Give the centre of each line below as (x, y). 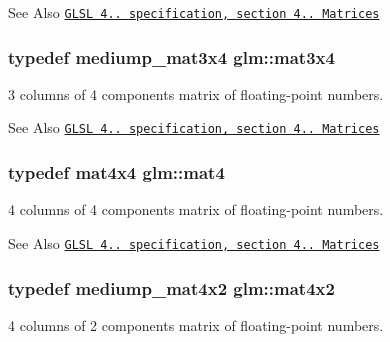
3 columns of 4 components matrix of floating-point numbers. (196, 93)
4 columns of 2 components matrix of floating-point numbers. (196, 324)
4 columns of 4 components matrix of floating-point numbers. (196, 209)
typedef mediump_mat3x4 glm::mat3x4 (171, 56)
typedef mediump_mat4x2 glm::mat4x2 (171, 287)
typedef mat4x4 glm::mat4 (116, 172)
